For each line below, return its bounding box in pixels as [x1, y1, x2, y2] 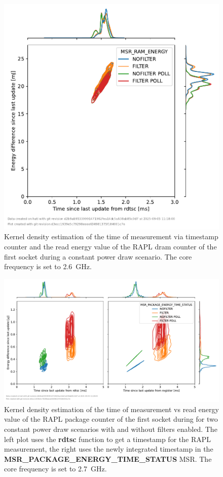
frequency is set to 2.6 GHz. [4, 261, 92, 272]
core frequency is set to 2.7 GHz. [4, 463, 107, 474]
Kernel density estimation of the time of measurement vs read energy [4, 403, 219, 414]
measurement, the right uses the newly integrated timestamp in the [4, 444, 213, 454]
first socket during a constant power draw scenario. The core [4, 251, 192, 262]
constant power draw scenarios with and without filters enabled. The [4, 423, 217, 434]
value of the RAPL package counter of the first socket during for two [4, 414, 218, 424]
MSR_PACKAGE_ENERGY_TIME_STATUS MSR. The [4, 453, 212, 464]
